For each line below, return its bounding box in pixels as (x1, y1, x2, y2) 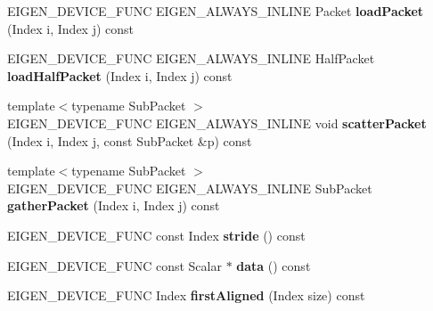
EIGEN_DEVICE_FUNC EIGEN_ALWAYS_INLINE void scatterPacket (7, 113, 427, 132)
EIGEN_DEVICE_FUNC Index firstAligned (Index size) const (7, 286, 365, 305)
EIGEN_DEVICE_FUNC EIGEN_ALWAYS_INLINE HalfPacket (7, 49, 375, 68)
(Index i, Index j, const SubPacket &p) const (7, 131, 252, 150)
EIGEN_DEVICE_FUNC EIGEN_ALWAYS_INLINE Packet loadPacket (7, 2, 424, 20)
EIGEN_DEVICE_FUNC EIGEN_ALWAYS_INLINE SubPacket (7, 178, 372, 197)
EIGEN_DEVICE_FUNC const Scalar (7, 256, 222, 274)
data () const (236, 256, 311, 274)
